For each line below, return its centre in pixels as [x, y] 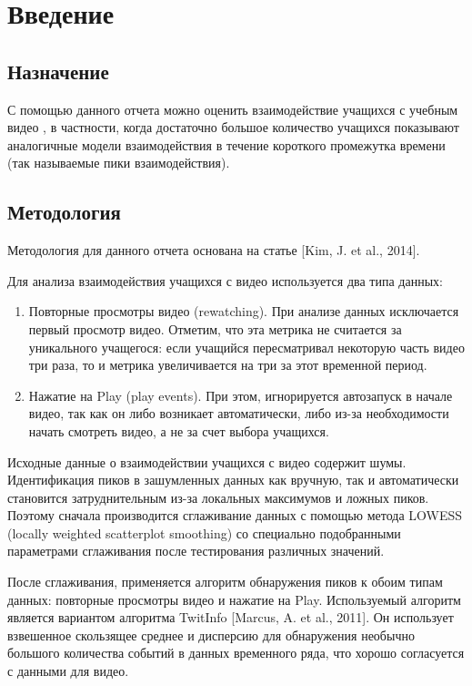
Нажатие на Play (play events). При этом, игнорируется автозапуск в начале [241, 395]
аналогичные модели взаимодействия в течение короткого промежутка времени [226, 144]
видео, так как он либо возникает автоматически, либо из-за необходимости [239, 413]
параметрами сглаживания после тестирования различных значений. [196, 551]
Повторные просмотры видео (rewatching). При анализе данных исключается [244, 311]
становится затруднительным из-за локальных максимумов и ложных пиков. [218, 497]
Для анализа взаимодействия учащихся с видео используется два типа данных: [225, 280]
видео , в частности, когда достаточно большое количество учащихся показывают [233, 127]
